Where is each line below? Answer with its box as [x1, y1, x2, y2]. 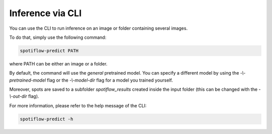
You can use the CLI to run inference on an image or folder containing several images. [9, 25, 188, 31]
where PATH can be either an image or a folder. [9, 60, 108, 66]
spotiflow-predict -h [20, 116, 74, 122]
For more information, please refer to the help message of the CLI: [9, 102, 147, 108]
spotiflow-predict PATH [20, 48, 79, 53]
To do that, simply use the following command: [9, 34, 107, 40]
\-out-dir [9, 93, 27, 99]
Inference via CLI [9, 8, 82, 19]
